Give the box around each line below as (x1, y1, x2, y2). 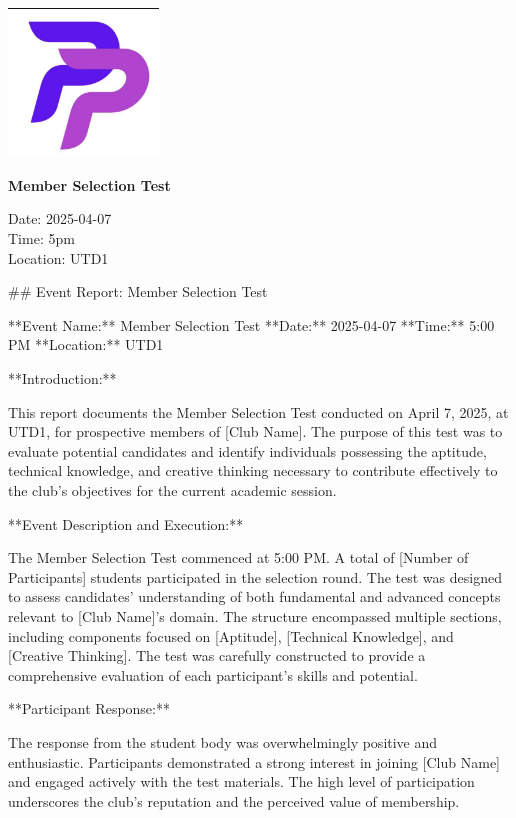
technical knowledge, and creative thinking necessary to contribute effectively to (8, 460, 498, 481)
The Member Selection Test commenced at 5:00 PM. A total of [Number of (8, 547, 469, 568)
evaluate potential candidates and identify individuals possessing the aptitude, (8, 440, 487, 461)
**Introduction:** (8, 368, 117, 389)
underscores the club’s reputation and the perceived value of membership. (8, 790, 460, 811)
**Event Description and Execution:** (8, 513, 244, 534)
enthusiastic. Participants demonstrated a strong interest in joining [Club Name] (8, 751, 500, 772)
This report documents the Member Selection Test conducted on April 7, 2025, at (8, 401, 509, 422)
